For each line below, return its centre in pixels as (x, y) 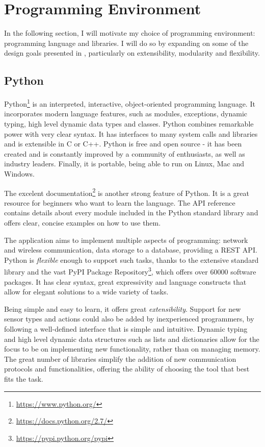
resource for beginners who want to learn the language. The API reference (120, 202)
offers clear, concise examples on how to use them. (83, 222)
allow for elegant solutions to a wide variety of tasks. (86, 292)
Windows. (19, 173)
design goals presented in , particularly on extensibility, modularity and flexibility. (132, 53)
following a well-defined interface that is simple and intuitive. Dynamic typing (126, 328)
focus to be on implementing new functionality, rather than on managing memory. (132, 349)
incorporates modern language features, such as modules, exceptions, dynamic (126, 114)
